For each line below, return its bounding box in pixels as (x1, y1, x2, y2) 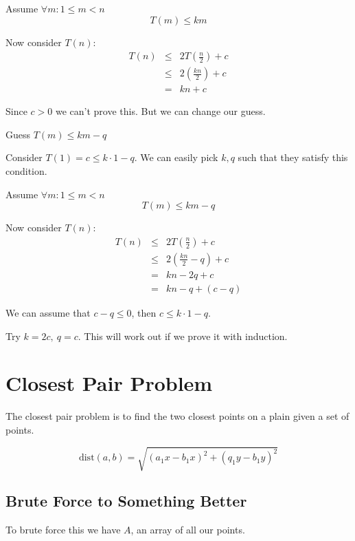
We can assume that (5, 305, 91, 319)
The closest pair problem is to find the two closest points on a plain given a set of (5, 409, 350, 423)
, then (131, 305, 157, 319)
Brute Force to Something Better (5, 490, 247, 511)
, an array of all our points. (130, 522, 245, 537)
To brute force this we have (5, 522, 121, 537)
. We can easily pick (134, 150, 218, 165)
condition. (5, 164, 47, 178)
